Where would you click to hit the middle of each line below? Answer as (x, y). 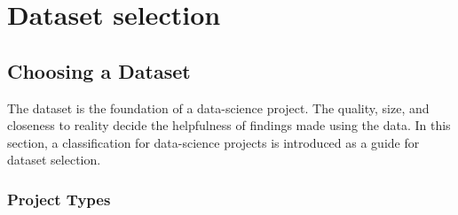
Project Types (59, 199)
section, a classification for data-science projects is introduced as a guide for (213, 142)
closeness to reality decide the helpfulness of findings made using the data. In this (229, 125)
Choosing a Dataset (99, 70)
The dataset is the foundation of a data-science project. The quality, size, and (218, 107)
